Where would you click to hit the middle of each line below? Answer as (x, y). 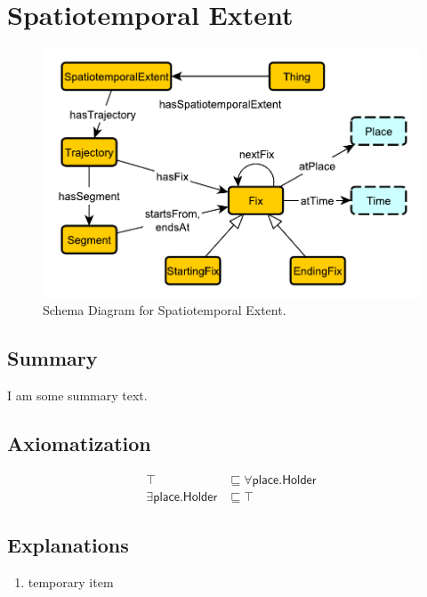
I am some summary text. (77, 395)
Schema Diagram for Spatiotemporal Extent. (165, 310)
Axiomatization (79, 444)
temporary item (71, 582)
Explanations (68, 545)
